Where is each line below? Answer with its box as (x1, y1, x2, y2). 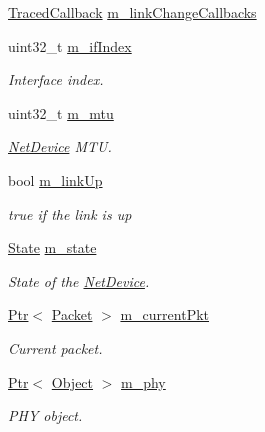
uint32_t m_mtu (8, 102, 114, 123)
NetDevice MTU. (8, 136, 112, 157)
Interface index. (8, 69, 104, 90)
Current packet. (8, 337, 103, 358)
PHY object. (8, 405, 83, 426)
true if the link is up (8, 203, 132, 224)
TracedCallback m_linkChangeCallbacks (8, 2, 257, 22)
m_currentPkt (120, 304, 210, 325)
